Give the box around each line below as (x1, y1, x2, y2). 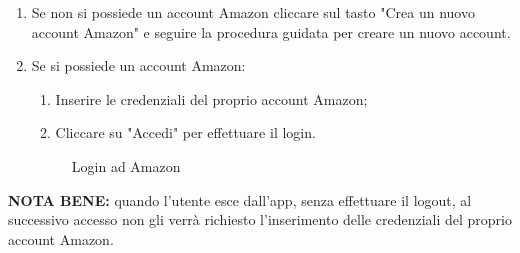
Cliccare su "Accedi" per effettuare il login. (55, 122, 316, 143)
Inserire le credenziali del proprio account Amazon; (55, 88, 368, 109)
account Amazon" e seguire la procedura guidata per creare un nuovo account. (31, 21, 511, 42)
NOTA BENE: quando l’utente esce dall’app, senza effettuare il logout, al (8, 189, 472, 210)
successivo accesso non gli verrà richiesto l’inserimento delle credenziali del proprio (8, 209, 512, 230)
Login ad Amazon (71, 155, 181, 176)
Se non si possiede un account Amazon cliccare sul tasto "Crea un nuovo (31, 2, 475, 22)
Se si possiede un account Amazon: (31, 55, 246, 76)
